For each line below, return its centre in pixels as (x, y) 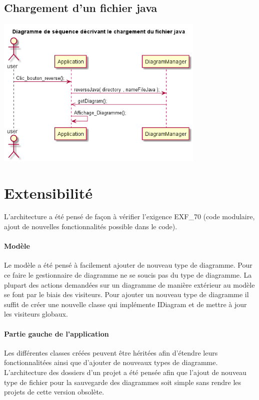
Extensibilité (48, 193)
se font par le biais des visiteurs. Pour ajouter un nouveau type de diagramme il (126, 294)
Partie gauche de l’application (56, 333)
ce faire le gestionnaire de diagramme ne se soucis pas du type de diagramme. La (128, 275)
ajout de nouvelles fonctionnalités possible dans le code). (91, 226)
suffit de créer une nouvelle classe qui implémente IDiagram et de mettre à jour (125, 304)
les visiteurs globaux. (36, 314)
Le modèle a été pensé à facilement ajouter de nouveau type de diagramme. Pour (128, 265)
